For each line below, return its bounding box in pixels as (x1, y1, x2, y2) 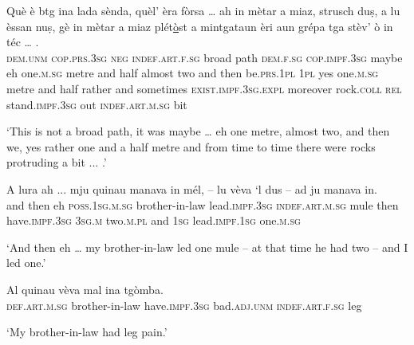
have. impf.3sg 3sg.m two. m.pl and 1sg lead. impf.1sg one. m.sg (6, 212, 301, 229)
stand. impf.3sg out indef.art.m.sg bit (6, 96, 187, 112)
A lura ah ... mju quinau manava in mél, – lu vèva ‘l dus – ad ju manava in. (6, 180, 377, 197)
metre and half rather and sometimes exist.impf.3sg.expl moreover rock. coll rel (6, 80, 402, 96)
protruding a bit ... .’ (6, 154, 107, 171)
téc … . (6, 33, 39, 50)
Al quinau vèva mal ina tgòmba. (6, 280, 164, 297)
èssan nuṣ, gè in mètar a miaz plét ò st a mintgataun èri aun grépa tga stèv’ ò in (6, 18, 393, 34)
